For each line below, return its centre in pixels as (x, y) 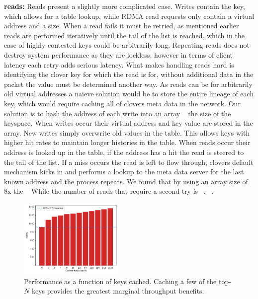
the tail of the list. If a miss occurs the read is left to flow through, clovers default (129, 162)
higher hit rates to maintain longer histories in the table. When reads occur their (127, 142)
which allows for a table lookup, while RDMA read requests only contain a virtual (129, 16)
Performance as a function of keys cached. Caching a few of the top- (128, 281)
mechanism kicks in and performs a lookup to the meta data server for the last (124, 172)
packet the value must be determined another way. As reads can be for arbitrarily (128, 84)
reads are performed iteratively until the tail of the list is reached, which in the (124, 35)
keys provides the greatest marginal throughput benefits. (118, 291)
